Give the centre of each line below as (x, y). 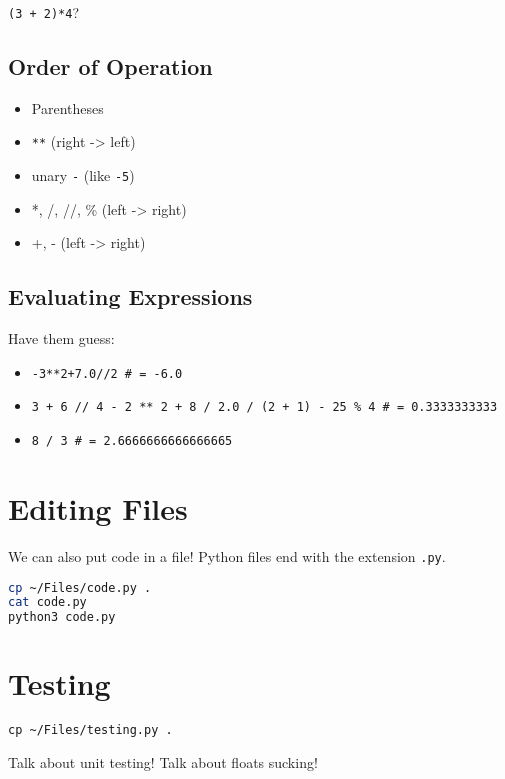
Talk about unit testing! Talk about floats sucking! (163, 761)
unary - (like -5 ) (83, 175)
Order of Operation (110, 66)
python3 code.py (62, 617)
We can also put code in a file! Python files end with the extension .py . (227, 555)
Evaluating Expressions (130, 296)
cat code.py (47, 602)
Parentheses (67, 107)
